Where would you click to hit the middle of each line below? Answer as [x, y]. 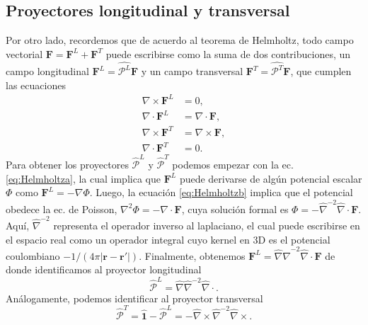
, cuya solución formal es [235, 209]
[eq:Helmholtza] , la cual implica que [83, 178]
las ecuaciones [36, 85]
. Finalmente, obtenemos [192, 255]
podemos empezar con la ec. [233, 165]
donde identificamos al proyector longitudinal [104, 269]
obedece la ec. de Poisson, [62, 209]
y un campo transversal [192, 71]
